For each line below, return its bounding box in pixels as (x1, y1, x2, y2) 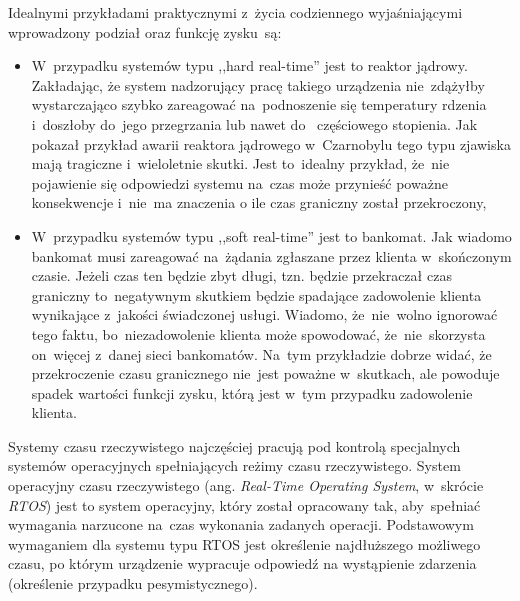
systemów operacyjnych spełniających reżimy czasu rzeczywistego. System (8, 455, 461, 476)
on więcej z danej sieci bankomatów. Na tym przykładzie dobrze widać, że (31, 343, 492, 364)
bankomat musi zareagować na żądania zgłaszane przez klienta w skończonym (31, 245, 512, 266)
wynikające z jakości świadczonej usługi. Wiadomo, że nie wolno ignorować (31, 304, 498, 325)
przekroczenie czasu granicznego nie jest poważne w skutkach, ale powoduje (31, 363, 500, 384)
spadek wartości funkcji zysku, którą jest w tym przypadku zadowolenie (31, 382, 473, 403)
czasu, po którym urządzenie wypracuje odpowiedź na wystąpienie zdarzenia (8, 553, 477, 574)
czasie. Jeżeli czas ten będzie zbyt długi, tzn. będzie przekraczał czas (31, 265, 452, 286)
